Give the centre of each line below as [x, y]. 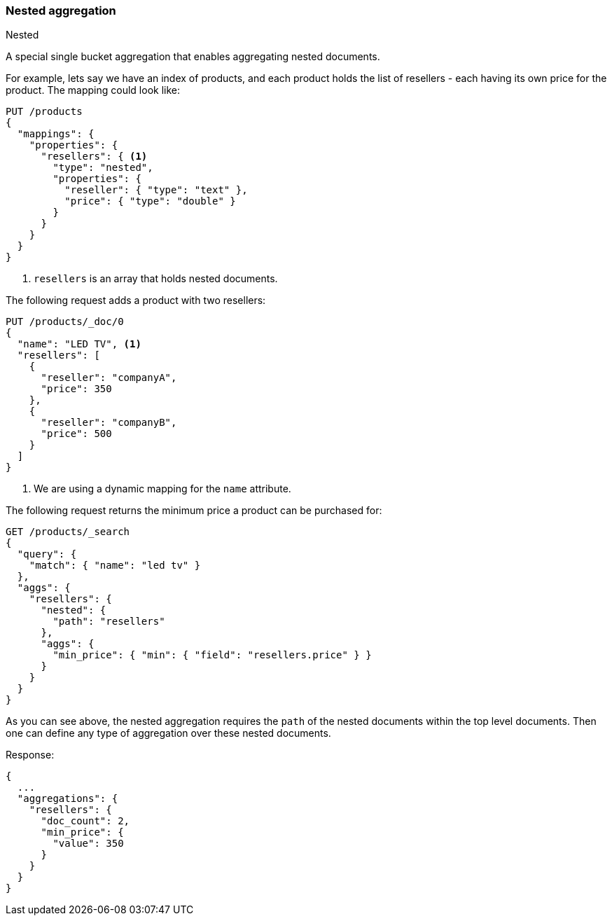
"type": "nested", [103, 168]
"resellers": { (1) [94, 157]
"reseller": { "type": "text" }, [156, 190]
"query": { [47, 554]
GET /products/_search [68, 532]
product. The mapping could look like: [93, 90]
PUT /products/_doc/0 [65, 322]
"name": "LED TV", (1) [79, 344]
